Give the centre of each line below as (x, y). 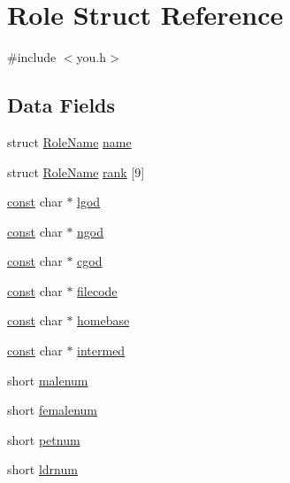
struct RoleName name (69, 141)
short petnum (44, 439)
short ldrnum (42, 469)
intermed (101, 351)
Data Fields (61, 105)
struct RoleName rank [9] (76, 171)
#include (32, 57)
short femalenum (53, 410)
